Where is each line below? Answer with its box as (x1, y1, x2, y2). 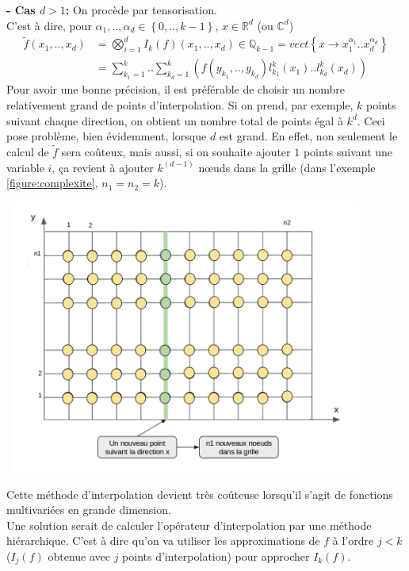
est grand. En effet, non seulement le (219, 128, 398, 144)
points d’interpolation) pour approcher (122, 547, 310, 564)
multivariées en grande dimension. (6, 501, 171, 518)
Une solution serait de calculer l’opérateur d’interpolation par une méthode (6, 516, 372, 533)
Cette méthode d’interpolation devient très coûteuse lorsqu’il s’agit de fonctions (6, 485, 393, 502)
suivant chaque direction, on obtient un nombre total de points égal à (6, 112, 343, 128)
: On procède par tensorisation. (65, 2, 217, 17)
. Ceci (357, 112, 385, 128)
